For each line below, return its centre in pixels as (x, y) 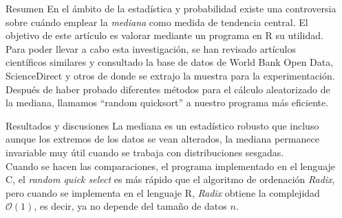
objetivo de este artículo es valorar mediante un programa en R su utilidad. (164, 35)
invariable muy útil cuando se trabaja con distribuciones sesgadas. (145, 152)
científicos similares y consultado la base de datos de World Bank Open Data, (170, 62)
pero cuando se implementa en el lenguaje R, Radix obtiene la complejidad (163, 192)
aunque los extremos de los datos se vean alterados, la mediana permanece (162, 139)
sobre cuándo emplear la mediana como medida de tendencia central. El (157, 22)
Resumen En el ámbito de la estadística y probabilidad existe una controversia (171, 8)
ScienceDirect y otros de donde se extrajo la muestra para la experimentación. (170, 75)
